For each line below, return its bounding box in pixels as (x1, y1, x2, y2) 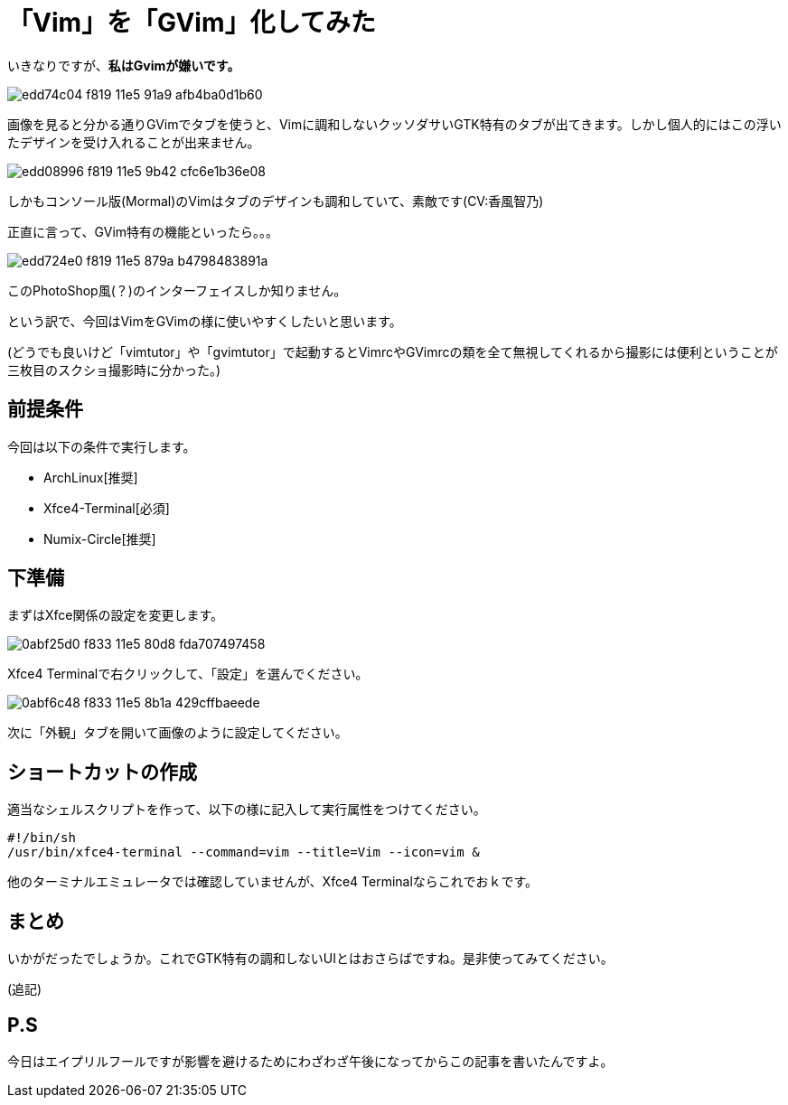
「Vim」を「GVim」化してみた (7, 7, 376, 38)
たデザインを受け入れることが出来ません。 (7, 134, 260, 150)
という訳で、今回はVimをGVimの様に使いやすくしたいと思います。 (7, 313, 402, 329)
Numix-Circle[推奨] (43, 530, 156, 547)
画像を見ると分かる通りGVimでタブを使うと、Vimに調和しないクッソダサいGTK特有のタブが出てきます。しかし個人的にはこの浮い (7, 116, 782, 132)
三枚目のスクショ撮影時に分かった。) (7, 361, 221, 378)
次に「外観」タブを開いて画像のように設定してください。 (7, 725, 348, 741)
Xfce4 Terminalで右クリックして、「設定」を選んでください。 (7, 666, 369, 682)
